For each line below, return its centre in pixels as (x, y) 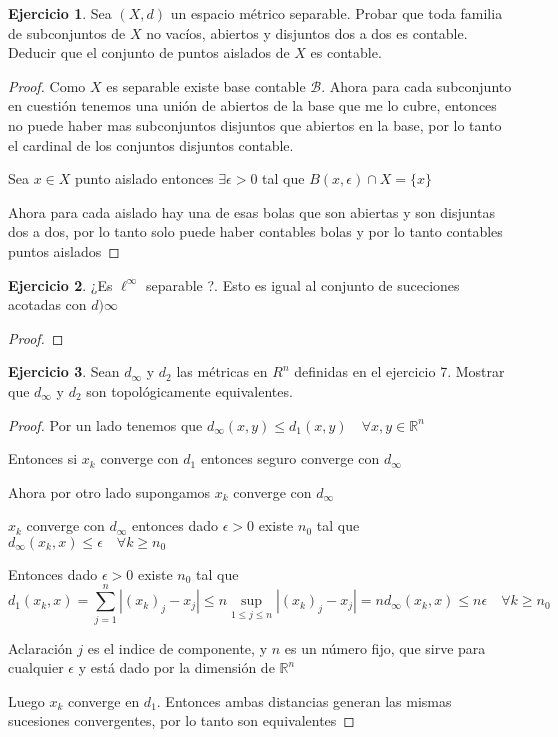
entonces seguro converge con (290, 458)
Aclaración (40, 647)
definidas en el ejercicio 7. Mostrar (399, 371)
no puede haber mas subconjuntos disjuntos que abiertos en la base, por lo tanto (255, 124)
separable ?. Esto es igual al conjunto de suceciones (302, 284)
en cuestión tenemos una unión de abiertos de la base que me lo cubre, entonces (252, 105)
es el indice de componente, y (177, 647)
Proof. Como (47, 85)
